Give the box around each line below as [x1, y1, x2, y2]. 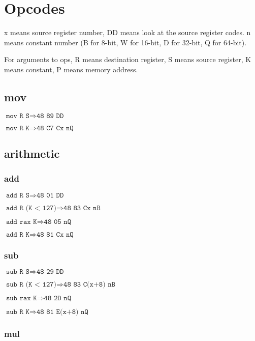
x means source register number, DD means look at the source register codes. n [4, 27, 251, 38]
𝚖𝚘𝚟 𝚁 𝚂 [6, 112, 29, 120]
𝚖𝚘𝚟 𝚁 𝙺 [6, 124, 29, 132]
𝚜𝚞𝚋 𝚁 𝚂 [6, 268, 29, 275]
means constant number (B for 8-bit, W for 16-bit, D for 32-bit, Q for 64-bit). [4, 37, 247, 47]
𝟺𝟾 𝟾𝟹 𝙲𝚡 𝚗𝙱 [63, 204, 101, 212]
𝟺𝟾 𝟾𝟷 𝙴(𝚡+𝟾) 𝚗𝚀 [36, 308, 88, 316]
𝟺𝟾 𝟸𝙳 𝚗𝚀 [44, 294, 72, 302]
